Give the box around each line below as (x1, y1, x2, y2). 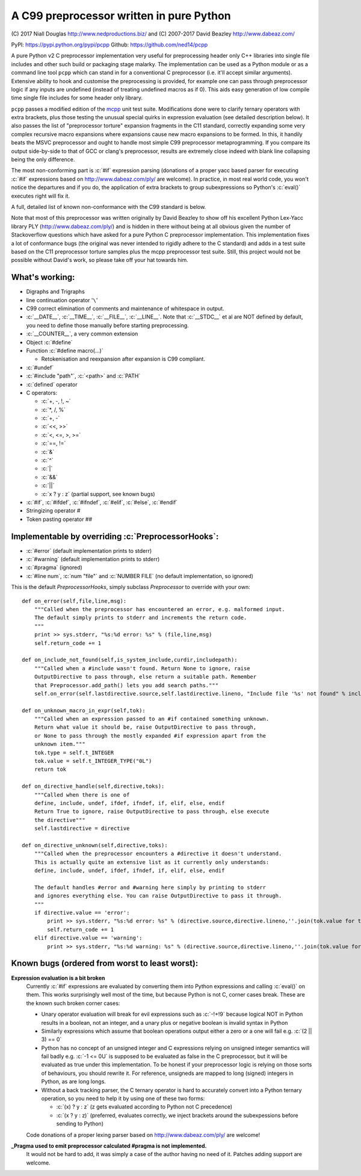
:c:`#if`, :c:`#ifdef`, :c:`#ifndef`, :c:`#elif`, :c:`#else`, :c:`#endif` (26, 499, 177, 506)
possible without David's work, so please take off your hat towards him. (11, 257, 189, 264)
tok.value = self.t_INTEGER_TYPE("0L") (34, 758, 152, 765)
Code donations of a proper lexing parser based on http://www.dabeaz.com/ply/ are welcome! (26, 1131, 261, 1138)
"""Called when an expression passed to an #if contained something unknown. (34, 715, 270, 723)
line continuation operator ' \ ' (26, 296, 98, 303)
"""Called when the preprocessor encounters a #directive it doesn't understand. (34, 850, 282, 857)
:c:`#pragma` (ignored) (26, 564, 82, 571)
